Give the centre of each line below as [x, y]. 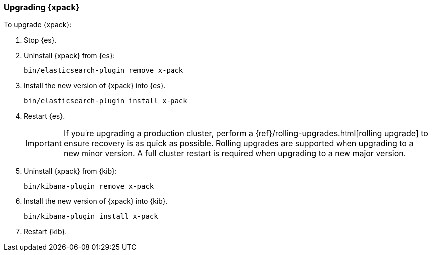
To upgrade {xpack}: [38, 25]
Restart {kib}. [45, 232]
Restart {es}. [44, 116]
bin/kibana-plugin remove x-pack [89, 186]
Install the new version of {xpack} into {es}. [95, 86]
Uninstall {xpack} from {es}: [69, 56]
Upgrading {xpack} [42, 7]
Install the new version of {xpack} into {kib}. [96, 201]
